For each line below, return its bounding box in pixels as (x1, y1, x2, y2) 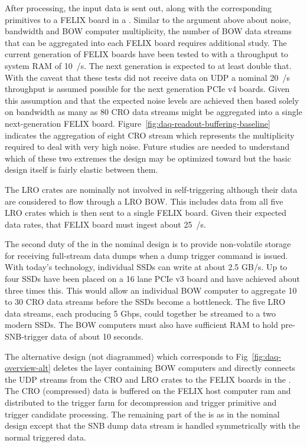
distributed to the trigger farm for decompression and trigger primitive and (5, 396, 277, 408)
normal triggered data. (5, 430, 86, 443)
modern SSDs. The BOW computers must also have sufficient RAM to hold (5, 318, 279, 331)
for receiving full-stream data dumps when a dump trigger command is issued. (5, 249, 288, 261)
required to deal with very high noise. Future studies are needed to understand (5, 140, 290, 153)
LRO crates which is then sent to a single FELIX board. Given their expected (5, 206, 287, 219)
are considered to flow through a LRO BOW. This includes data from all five (5, 195, 283, 207)
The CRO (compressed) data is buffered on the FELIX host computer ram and (5, 384, 291, 397)
